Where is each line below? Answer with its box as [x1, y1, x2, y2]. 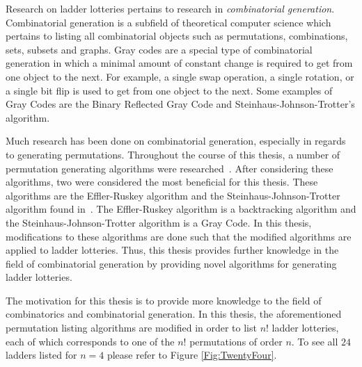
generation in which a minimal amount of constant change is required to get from [6, 56, 353, 70]
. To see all [291, 334, 338, 348]
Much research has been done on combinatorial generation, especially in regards [6, 133, 346, 148]
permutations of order [189, 334, 283, 348]
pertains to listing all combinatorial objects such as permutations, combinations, [6, 28, 348, 43]
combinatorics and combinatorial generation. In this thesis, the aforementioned [6, 307, 342, 321]
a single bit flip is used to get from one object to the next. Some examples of [6, 83, 333, 97]
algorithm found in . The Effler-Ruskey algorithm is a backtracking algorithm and [6, 202, 356, 216]
